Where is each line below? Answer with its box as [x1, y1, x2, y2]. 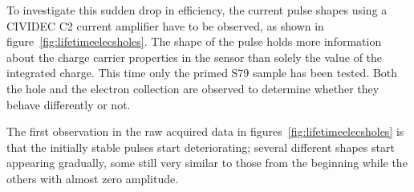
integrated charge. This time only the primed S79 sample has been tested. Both [6, 64, 398, 81]
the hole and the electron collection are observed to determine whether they [6, 80, 379, 96]
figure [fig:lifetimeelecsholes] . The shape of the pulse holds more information [6, 33, 382, 50]
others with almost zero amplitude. [6, 170, 179, 186]
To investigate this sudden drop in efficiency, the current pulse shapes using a [6, 2, 388, 18]
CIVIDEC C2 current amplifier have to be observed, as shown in [6, 17, 324, 34]
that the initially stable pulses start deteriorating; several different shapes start [6, 138, 395, 155]
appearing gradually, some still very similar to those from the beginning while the [6, 154, 408, 171]
